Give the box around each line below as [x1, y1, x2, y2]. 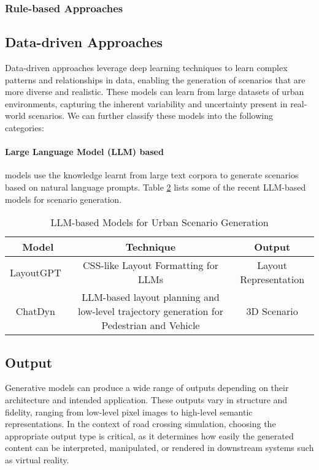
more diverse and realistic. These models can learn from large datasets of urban [5, 85, 304, 98]
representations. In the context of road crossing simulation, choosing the [5, 417, 276, 430]
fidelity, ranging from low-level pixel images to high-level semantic [5, 405, 253, 418]
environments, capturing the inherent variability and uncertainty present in [5, 97, 288, 110]
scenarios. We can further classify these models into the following [28, 109, 273, 122]
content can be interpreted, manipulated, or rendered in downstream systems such [5, 441, 314, 454]
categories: [5, 121, 44, 134]
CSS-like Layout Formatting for [82, 258, 218, 273]
